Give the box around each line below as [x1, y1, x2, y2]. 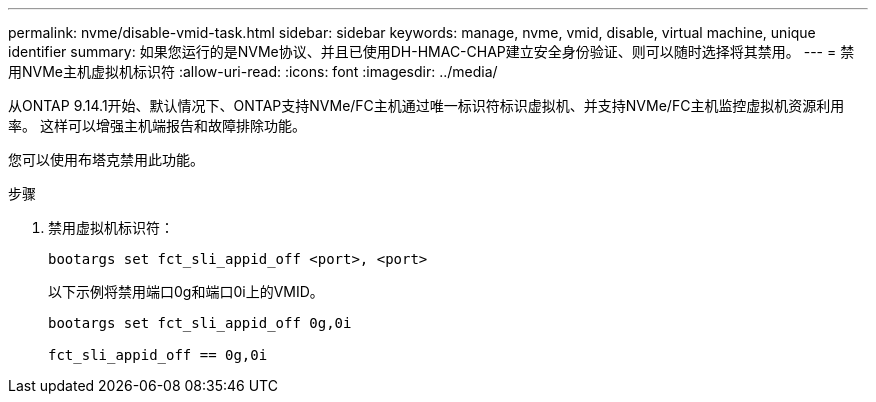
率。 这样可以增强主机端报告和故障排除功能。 [8, 117, 306, 134]
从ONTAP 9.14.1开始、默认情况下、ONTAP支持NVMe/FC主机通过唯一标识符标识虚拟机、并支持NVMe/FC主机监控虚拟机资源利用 [8, 97, 845, 114]
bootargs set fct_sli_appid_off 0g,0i [48, 315, 352, 331]
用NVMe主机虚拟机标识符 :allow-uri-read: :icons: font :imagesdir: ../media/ [8, 63, 498, 80]
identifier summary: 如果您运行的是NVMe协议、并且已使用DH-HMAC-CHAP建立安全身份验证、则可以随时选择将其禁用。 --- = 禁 [8, 43, 855, 60]
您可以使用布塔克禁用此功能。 [8, 151, 204, 168]
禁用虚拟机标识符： [48, 219, 174, 236]
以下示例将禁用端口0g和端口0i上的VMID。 [48, 283, 324, 300]
